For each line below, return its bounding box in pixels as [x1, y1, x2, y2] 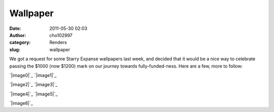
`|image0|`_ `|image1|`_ [9, 72, 57, 78]
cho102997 [49, 32, 73, 38]
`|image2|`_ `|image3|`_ [9, 82, 58, 88]
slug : [9, 46, 20, 53]
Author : [9, 32, 26, 38]
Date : [9, 25, 21, 31]
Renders [49, 40, 67, 46]
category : [9, 40, 31, 46]
